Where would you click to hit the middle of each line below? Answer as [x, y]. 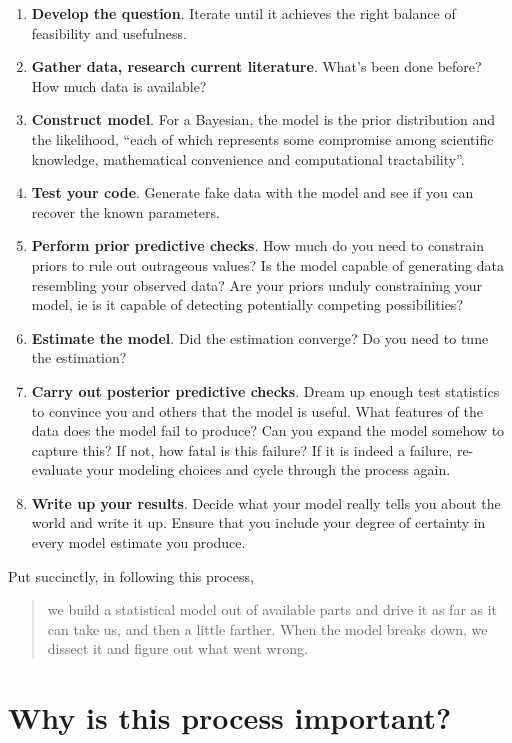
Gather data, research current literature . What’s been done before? [256, 66]
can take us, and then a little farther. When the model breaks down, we [267, 628]
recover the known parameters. [125, 211]
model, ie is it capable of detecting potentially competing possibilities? [247, 304]
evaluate [56, 469]
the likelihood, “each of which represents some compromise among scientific [262, 138]
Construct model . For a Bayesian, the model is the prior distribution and [263, 119]
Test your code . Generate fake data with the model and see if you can [252, 192]
